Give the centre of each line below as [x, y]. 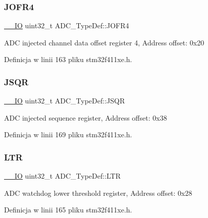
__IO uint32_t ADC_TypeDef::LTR [63, 176]
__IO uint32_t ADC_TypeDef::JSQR [65, 101]
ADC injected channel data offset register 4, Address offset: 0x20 [104, 42]
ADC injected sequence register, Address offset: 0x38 [86, 117]
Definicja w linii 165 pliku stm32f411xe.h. [68, 210]
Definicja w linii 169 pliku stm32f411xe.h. [68, 134]
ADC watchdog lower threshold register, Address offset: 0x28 [98, 193]
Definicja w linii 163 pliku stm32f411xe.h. [68, 59]
